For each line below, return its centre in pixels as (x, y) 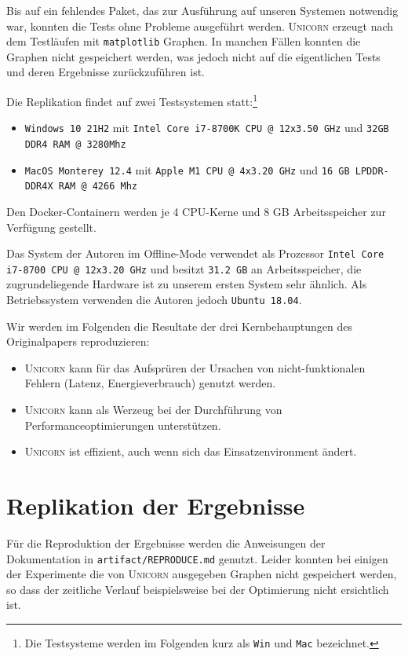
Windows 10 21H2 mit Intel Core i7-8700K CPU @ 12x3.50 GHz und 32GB (207, 128)
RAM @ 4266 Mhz (98, 187)
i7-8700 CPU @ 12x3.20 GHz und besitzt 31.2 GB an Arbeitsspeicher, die (184, 268)
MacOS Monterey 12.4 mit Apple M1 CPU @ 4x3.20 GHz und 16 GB (187, 169)
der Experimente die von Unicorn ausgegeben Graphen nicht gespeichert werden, (202, 574)
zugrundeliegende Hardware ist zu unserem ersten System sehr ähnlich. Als (187, 284)
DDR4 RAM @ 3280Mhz (75, 144)
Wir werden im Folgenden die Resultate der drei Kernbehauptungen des (179, 326)
